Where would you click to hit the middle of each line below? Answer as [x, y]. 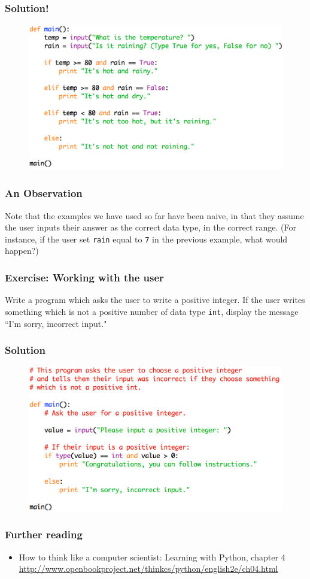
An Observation [44, 193]
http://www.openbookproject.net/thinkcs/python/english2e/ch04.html [148, 569]
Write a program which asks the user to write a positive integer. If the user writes [155, 300]
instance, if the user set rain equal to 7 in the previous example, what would [146, 239]
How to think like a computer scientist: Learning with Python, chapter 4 [152, 557]
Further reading [44, 534]
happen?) [22, 251]
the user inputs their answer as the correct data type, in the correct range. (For [151, 227]
